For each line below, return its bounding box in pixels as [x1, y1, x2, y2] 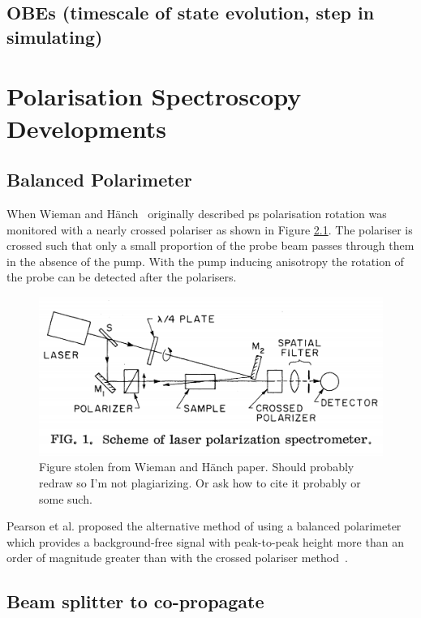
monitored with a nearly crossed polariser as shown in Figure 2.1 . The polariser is [6, 221, 413, 238]
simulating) [6, 24, 103, 49]
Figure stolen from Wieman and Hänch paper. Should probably [39, 458, 354, 475]
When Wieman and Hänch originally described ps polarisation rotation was [6, 204, 387, 221]
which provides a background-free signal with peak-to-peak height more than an [6, 533, 404, 550]
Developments [6, 111, 167, 144]
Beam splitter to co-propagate [6, 589, 264, 614]
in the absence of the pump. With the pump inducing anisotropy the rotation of [6, 252, 404, 269]
